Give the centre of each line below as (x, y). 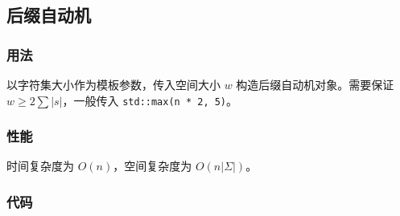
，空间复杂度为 (153, 166)
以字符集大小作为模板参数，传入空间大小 (113, 84)
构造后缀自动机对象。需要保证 (315, 84)
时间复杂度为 (40, 166)
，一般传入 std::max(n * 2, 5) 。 (150, 100)
